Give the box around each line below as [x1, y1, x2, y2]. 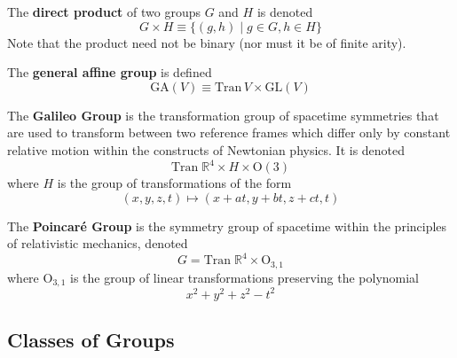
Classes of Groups [7, 326, 175, 354]
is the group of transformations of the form [57, 174, 292, 192]
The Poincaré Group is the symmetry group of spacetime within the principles [7, 216, 447, 235]
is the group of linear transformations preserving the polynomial [70, 268, 419, 286]
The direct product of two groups [7, 3, 201, 20]
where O [7, 268, 53, 286]
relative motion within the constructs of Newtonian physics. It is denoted [7, 140, 406, 159]
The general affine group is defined [7, 63, 212, 82]
